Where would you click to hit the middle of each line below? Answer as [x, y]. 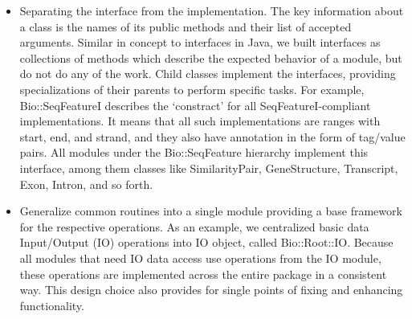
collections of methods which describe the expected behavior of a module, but [211, 57]
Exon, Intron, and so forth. [86, 184]
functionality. [52, 305]
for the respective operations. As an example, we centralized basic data [194, 226]
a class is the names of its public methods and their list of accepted [186, 26]
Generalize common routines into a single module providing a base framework [211, 211]
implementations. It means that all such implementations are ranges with [200, 121]
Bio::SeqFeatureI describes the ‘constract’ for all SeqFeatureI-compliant [195, 105]
